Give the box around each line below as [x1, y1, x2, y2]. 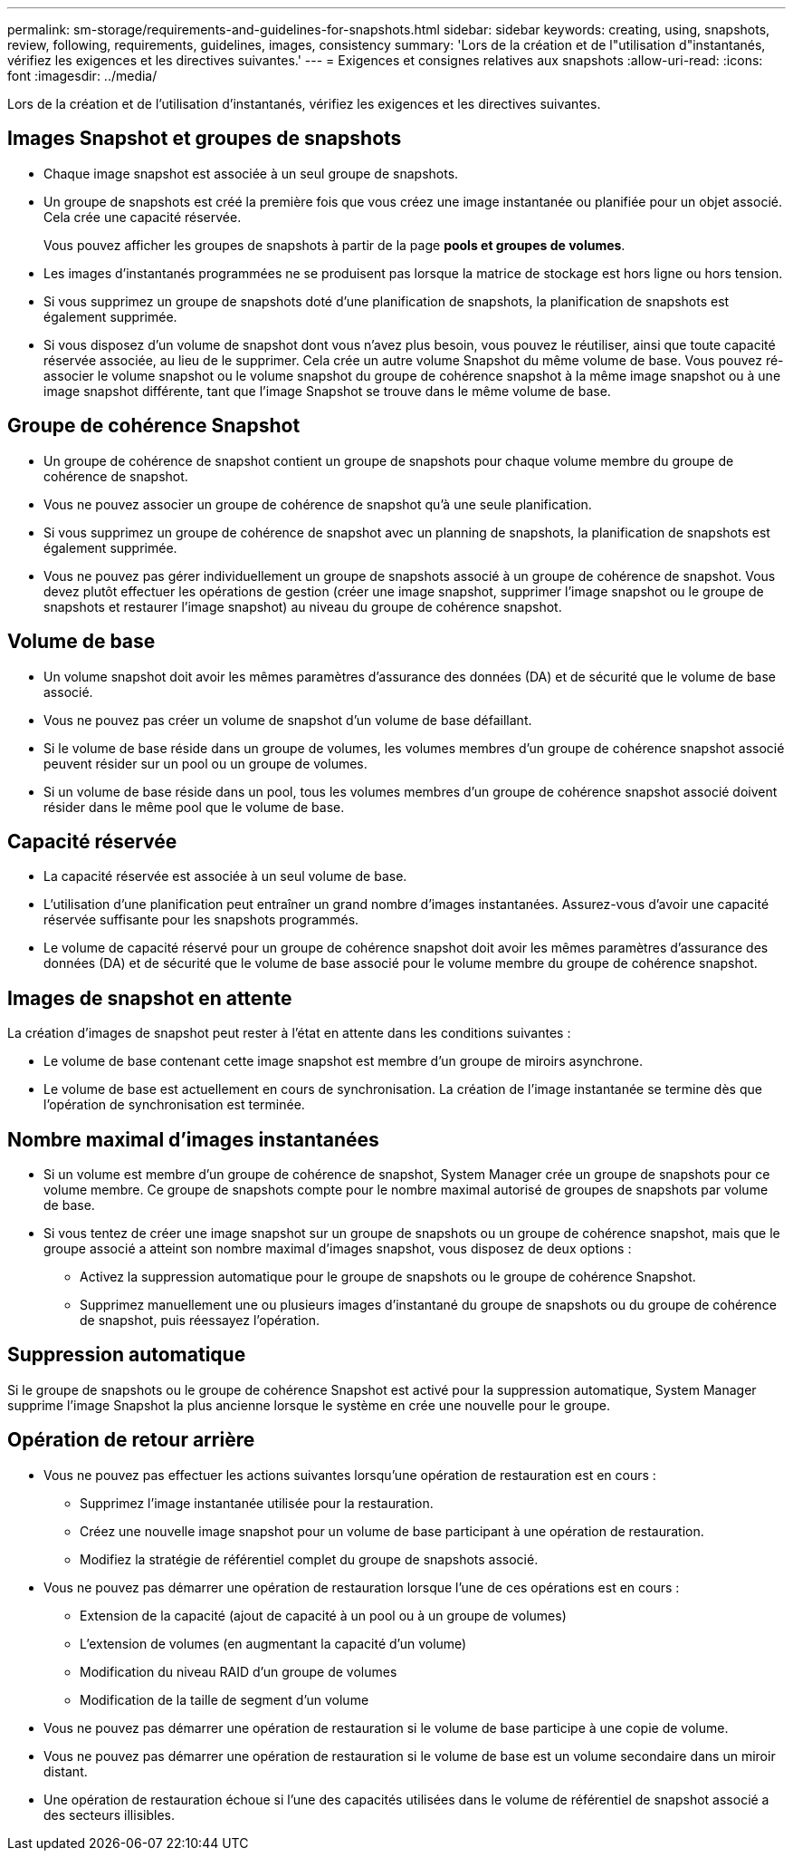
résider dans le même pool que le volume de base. [43, 798, 345, 815]
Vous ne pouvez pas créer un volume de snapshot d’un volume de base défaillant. [43, 711, 532, 728]
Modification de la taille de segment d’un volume [80, 1691, 369, 1708]
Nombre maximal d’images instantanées [7, 1127, 379, 1151]
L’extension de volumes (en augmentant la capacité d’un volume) [80, 1635, 467, 1651]
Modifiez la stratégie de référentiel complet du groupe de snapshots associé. [80, 1551, 539, 1567]
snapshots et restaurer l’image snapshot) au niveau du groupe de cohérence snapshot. [43, 598, 562, 614]
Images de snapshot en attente [7, 986, 292, 1010]
